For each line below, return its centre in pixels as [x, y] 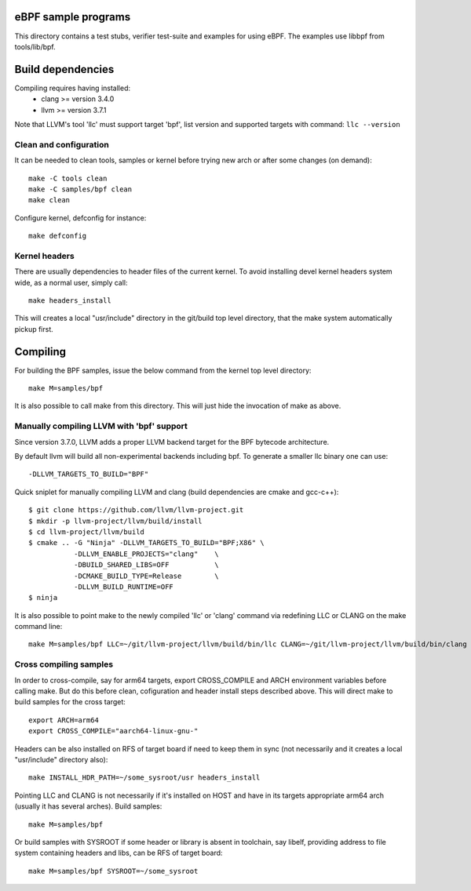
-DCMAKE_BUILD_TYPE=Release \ [146, 576]
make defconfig [58, 236]
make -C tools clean [68, 178]
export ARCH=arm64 [64, 720]
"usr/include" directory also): [61, 759]
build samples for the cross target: [70, 702]
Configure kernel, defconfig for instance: [80, 218]
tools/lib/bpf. [35, 46]
